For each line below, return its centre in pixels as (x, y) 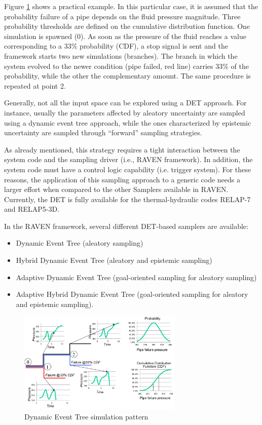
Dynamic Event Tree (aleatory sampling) (80, 243)
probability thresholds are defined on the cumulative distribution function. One (127, 26)
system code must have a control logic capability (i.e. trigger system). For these (127, 169)
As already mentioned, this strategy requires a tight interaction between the (122, 149)
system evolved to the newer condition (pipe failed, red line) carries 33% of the (126, 66)
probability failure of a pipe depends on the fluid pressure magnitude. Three (122, 16)
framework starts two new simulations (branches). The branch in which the (121, 55)
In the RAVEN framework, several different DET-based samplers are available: (126, 226)
